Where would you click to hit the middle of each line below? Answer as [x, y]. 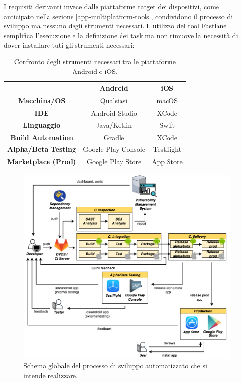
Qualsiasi [114, 100]
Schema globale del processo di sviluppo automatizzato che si [115, 366]
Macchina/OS [42, 100]
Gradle [114, 137]
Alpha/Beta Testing [42, 149]
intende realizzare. [51, 375]
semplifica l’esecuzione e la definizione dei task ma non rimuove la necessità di [121, 35]
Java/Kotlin [114, 125]
